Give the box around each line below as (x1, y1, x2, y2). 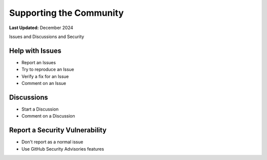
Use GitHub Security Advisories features (21, 146, 104, 152)
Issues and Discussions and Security (9, 34, 84, 40)
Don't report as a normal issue (21, 139, 84, 145)
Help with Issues (9, 46, 62, 55)
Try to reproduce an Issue (21, 67, 74, 73)
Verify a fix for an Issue (21, 73, 69, 79)
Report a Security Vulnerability (9, 126, 107, 134)
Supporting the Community (9, 7, 124, 18)
